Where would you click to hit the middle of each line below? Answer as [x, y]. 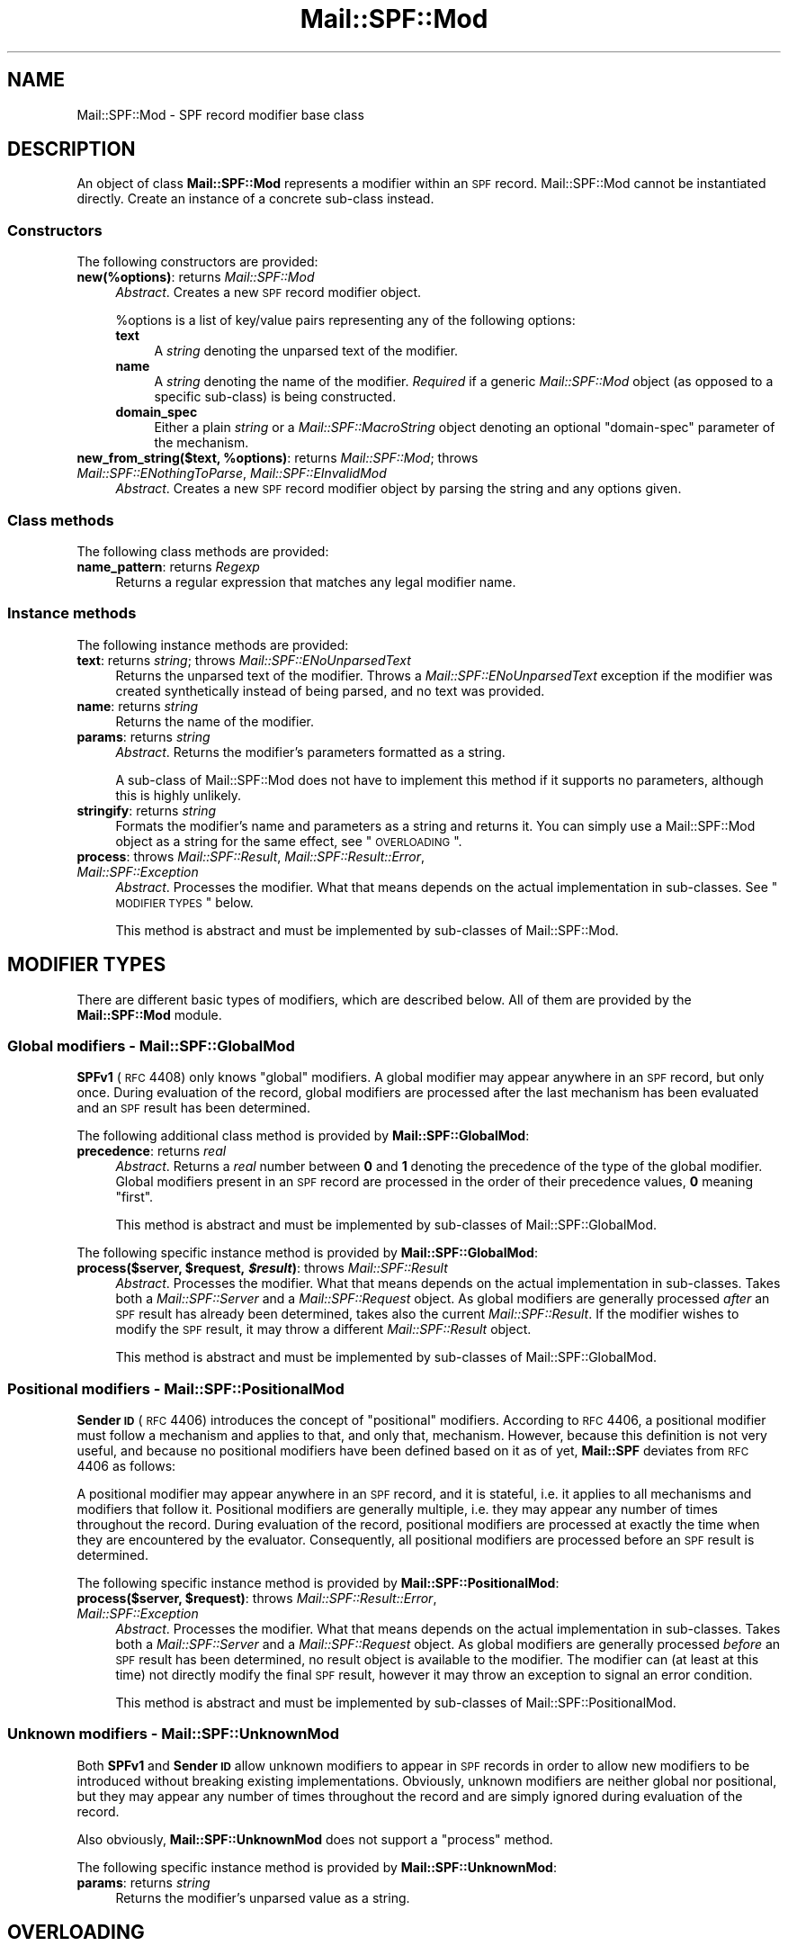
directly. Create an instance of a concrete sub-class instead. [255, 199]
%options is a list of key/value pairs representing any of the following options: [345, 320]
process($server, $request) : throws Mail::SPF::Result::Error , [257, 1599]
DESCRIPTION [72, 149]
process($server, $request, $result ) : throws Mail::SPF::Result [262, 1268]
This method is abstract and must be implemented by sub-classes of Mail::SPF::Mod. [367, 930]
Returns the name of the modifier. [215, 721]
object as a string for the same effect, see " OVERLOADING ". [289, 841]
